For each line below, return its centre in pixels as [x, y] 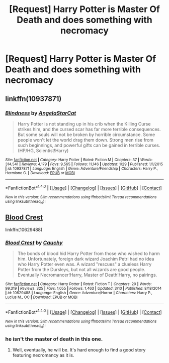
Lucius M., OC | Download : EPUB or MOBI [41, 297]
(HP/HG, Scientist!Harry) [43, 150]
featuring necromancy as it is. [43, 355]
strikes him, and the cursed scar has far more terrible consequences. [89, 129]
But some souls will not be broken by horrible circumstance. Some [86, 135]
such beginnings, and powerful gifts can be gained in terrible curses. [89, 145]
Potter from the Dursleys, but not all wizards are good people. [81, 269]
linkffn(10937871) [33, 99]
